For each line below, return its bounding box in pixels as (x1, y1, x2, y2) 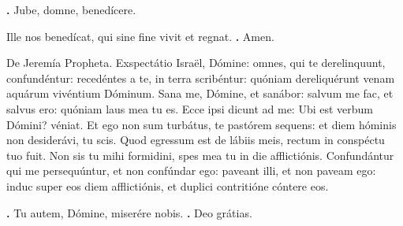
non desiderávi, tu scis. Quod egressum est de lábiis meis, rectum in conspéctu (6, 132, 385, 148)
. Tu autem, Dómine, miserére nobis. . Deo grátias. (6, 204, 252, 220)
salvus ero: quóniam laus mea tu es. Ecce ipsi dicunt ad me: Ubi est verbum (6, 100, 374, 117)
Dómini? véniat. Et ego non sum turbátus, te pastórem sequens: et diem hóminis (6, 116, 397, 132)
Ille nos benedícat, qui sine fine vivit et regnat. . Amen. (6, 28, 274, 44)
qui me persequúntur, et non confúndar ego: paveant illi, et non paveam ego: (6, 162, 376, 179)
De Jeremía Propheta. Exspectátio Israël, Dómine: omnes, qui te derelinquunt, (6, 54, 386, 71)
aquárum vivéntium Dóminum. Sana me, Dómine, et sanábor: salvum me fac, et (6, 85, 394, 102)
